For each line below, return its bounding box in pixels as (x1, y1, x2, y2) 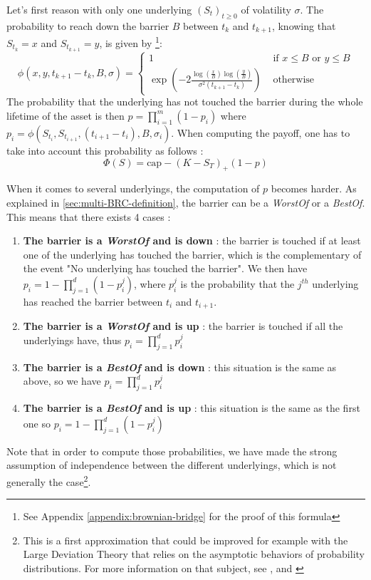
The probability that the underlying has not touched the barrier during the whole (6, 94, 363, 109)
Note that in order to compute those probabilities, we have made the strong (6, 443, 338, 458)
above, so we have (23, 373, 101, 388)
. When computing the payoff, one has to (171, 125, 350, 140)
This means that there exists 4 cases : (6, 209, 171, 224)
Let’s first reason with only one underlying (6, 2, 192, 16)
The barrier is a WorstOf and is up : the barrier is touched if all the (23, 319, 343, 333)
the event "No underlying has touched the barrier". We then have (23, 261, 308, 276)
